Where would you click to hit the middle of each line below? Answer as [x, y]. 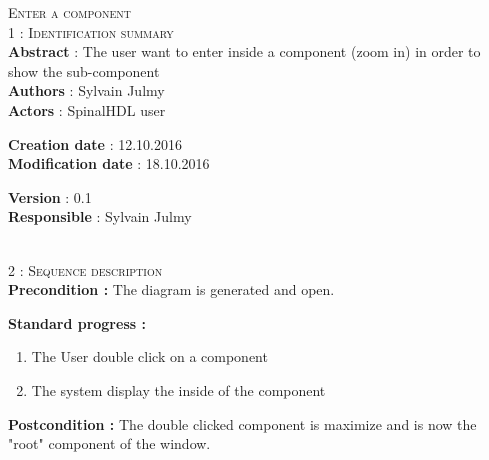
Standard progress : [77, 322]
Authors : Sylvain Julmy [86, 90]
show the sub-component [84, 70]
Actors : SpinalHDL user [87, 109]
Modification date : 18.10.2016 [109, 163]
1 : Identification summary [91, 31]
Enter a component [70, 12]
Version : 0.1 [50, 196]
